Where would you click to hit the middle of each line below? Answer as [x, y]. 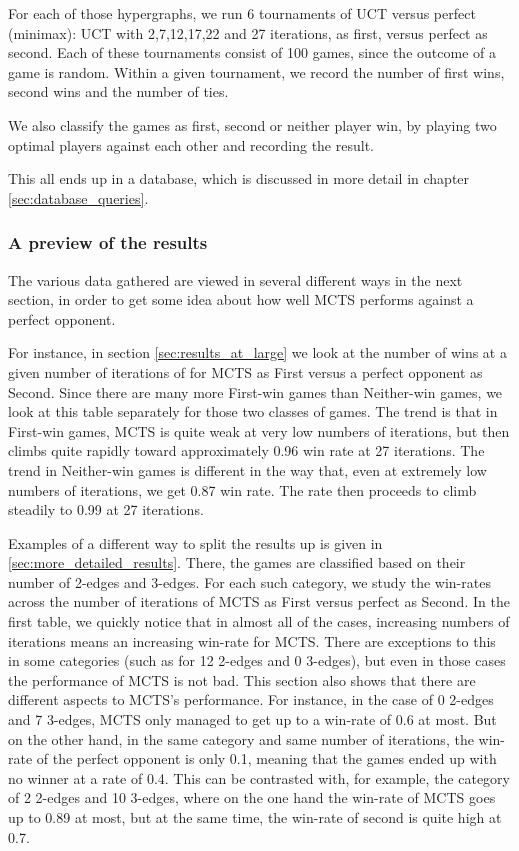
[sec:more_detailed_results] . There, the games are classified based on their [237, 562]
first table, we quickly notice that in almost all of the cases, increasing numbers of [259, 621]
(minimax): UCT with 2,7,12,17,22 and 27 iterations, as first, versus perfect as [248, 32]
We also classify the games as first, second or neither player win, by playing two [252, 124]
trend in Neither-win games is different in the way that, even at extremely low [247, 469]
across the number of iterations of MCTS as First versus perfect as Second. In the [259, 601]
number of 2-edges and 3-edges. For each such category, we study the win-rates [249, 581]
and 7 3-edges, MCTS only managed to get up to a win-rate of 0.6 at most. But [252, 719]
